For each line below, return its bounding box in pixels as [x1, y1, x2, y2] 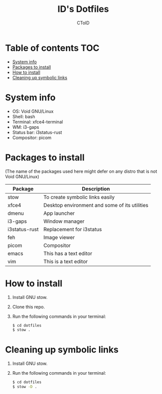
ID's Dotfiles [57, 3, 109, 15]
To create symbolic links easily [43, 194, 115, 200]
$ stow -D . [12, 385, 37, 390]
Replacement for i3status [43, 226, 103, 233]
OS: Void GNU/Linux [12, 108, 54, 114]
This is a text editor [43, 258, 88, 265]
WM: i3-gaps [12, 124, 40, 130]
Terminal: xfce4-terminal [12, 119, 63, 125]
